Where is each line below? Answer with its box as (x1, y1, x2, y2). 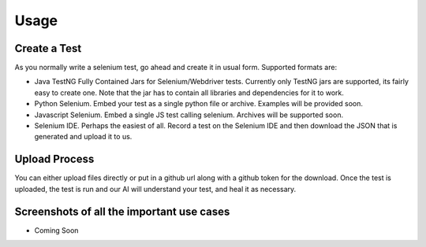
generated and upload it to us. (34, 132, 133, 142)
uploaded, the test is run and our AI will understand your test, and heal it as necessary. (14, 184, 297, 194)
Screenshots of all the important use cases (14, 205, 230, 218)
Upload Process (14, 153, 95, 166)
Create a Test (14, 42, 82, 55)
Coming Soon (34, 225, 79, 235)
